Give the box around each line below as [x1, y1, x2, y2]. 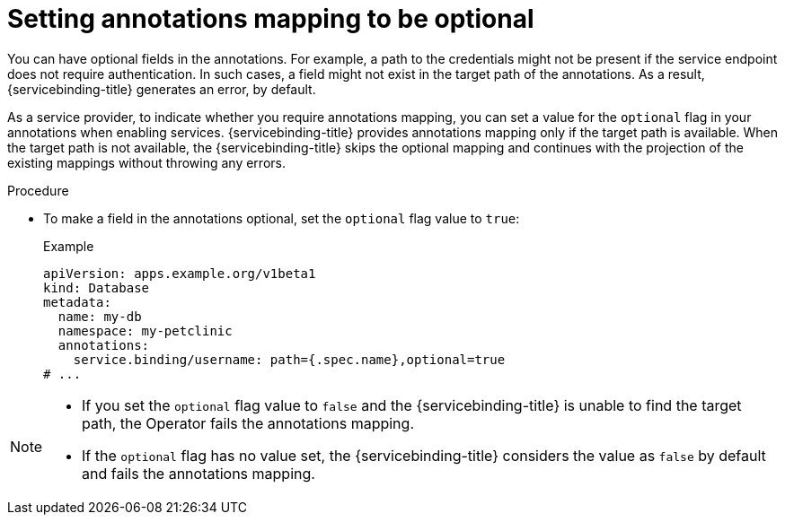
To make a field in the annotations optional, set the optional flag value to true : [43, 210, 520, 226]
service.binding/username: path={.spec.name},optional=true [73, 352, 506, 367]
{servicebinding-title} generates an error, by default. [7, 81, 316, 97]
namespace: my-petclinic [57, 323, 233, 338]
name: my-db [57, 309, 142, 324]
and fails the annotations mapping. [82, 464, 315, 483]
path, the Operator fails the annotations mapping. [82, 413, 414, 432]
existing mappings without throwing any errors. [7, 154, 286, 170]
